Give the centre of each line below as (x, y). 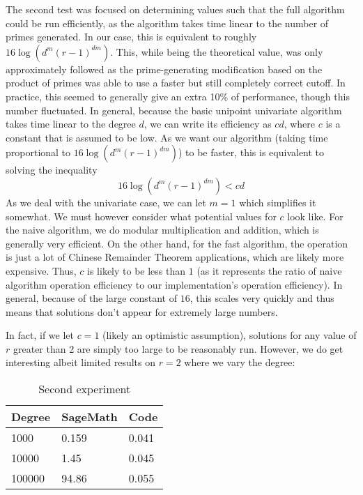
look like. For (315, 216)
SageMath (90, 417)
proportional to (38, 152)
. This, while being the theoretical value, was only (217, 51)
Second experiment (85, 389)
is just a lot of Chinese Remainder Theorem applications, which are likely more (175, 257)
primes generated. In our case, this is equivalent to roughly (131, 37)
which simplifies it (278, 202)
